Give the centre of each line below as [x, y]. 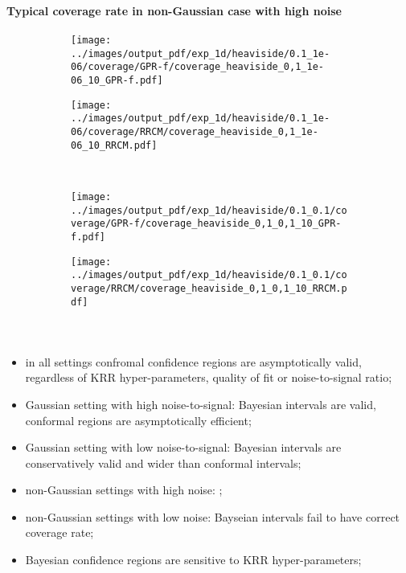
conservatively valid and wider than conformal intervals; [163, 462]
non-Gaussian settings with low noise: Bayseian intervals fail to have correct [213, 516]
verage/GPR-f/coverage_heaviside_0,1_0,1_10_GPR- [206, 224]
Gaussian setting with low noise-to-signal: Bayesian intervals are [183, 447]
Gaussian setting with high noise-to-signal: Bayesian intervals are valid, [201, 404]
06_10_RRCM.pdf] [114, 145]
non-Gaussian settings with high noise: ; [124, 490]
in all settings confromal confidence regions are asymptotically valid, [193, 361]
